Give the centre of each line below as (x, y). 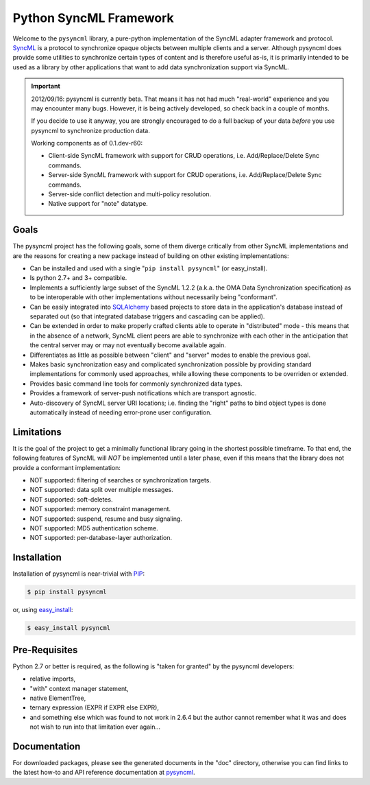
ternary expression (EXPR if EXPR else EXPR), (94, 707)
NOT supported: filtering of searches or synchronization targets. (121, 480)
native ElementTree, (58, 698)
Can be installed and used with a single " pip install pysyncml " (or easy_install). (149, 268)
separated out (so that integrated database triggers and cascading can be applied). (147, 316)
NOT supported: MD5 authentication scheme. (94, 528)
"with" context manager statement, (79, 688)
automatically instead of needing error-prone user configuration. (121, 412)
